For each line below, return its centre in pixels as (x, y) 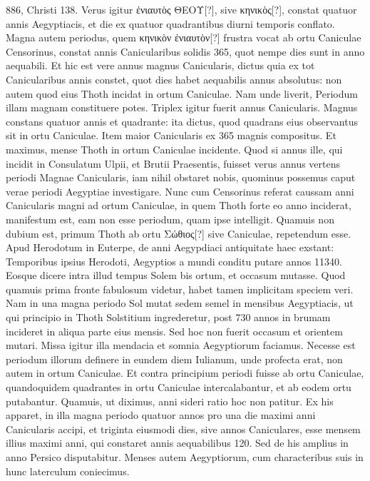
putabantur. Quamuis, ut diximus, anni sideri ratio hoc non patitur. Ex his (170, 401)
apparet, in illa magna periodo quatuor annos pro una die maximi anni (161, 415)
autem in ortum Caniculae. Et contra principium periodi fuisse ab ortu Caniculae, (185, 373)
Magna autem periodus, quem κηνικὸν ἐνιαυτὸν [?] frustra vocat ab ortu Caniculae (184, 37)
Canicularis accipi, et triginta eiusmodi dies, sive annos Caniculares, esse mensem (183, 429)
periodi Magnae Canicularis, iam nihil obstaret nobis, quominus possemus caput (181, 177)
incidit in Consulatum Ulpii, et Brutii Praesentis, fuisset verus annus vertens (173, 163)
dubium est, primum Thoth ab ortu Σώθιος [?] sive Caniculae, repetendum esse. (179, 233)
